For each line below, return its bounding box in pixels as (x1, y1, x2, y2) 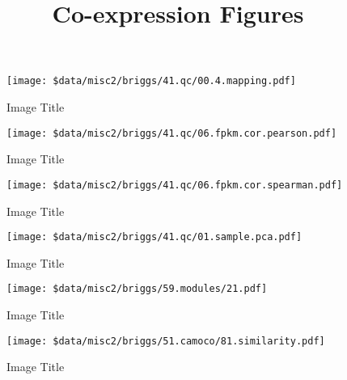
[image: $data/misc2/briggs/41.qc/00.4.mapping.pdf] (6, 75, 296, 87)
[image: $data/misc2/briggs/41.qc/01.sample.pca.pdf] (6, 231, 303, 243)
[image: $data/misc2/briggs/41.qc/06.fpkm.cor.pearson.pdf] (6, 127, 337, 139)
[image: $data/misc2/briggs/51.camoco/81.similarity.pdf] (6, 335, 325, 347)
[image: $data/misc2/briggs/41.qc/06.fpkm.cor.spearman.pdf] (6, 179, 343, 191)
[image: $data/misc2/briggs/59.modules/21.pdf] (6, 283, 268, 295)
